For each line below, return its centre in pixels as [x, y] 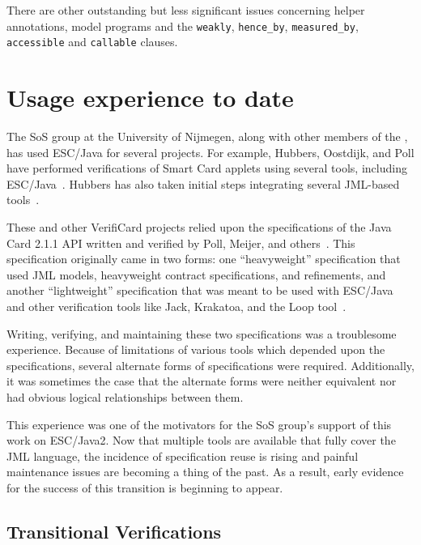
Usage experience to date [150, 98]
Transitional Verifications [114, 531]
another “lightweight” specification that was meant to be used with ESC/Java [200, 290]
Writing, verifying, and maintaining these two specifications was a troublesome [202, 333]
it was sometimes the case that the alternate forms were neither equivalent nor [202, 381]
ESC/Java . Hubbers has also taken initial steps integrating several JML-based [203, 183]
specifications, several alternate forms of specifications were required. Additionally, [210, 365]
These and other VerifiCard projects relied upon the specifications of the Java [199, 227]
